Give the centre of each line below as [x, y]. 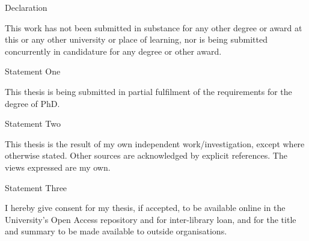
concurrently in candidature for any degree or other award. [113, 51]
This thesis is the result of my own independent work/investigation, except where [155, 143]
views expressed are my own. [58, 167]
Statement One [33, 71]
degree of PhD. [32, 103]
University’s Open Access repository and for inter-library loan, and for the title [151, 219]
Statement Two [33, 124]
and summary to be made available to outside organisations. [116, 231]
